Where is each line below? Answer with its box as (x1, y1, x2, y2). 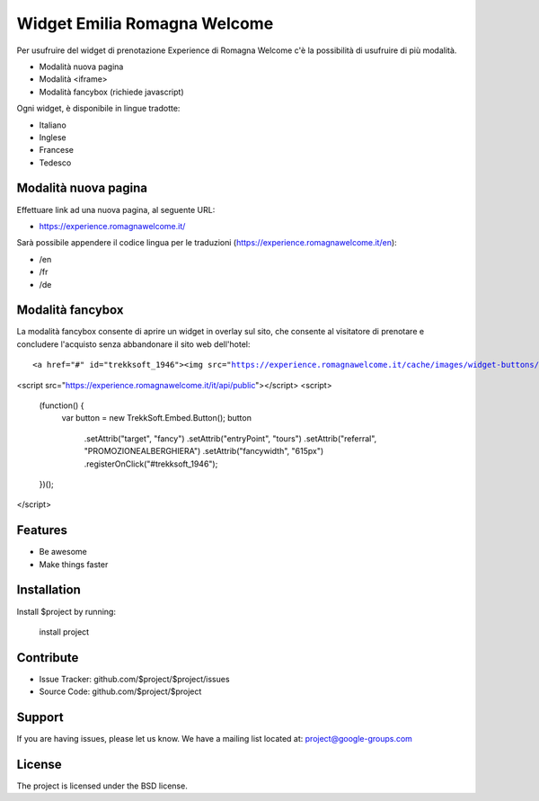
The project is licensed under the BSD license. (16, 780, 188, 791)
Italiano (39, 120, 66, 130)
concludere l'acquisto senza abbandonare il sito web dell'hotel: (16, 338, 251, 350)
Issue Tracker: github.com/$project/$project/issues (39, 673, 230, 684)
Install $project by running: (16, 606, 117, 617)
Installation (16, 583, 81, 598)
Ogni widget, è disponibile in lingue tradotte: (16, 103, 181, 114)
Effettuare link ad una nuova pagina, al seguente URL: (16, 204, 216, 215)
